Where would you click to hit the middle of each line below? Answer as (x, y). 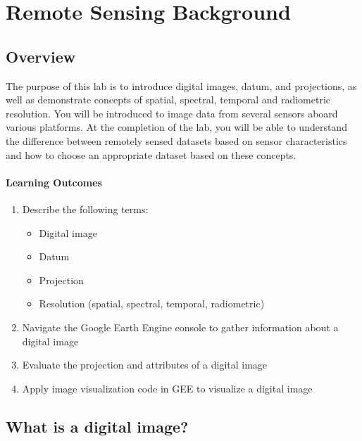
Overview (41, 56)
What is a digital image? (97, 426)
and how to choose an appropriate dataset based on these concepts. (151, 154)
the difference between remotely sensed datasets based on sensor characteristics (176, 140)
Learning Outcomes (54, 182)
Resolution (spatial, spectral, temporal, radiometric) (152, 303)
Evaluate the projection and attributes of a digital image (145, 365)
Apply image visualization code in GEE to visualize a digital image (167, 388)
